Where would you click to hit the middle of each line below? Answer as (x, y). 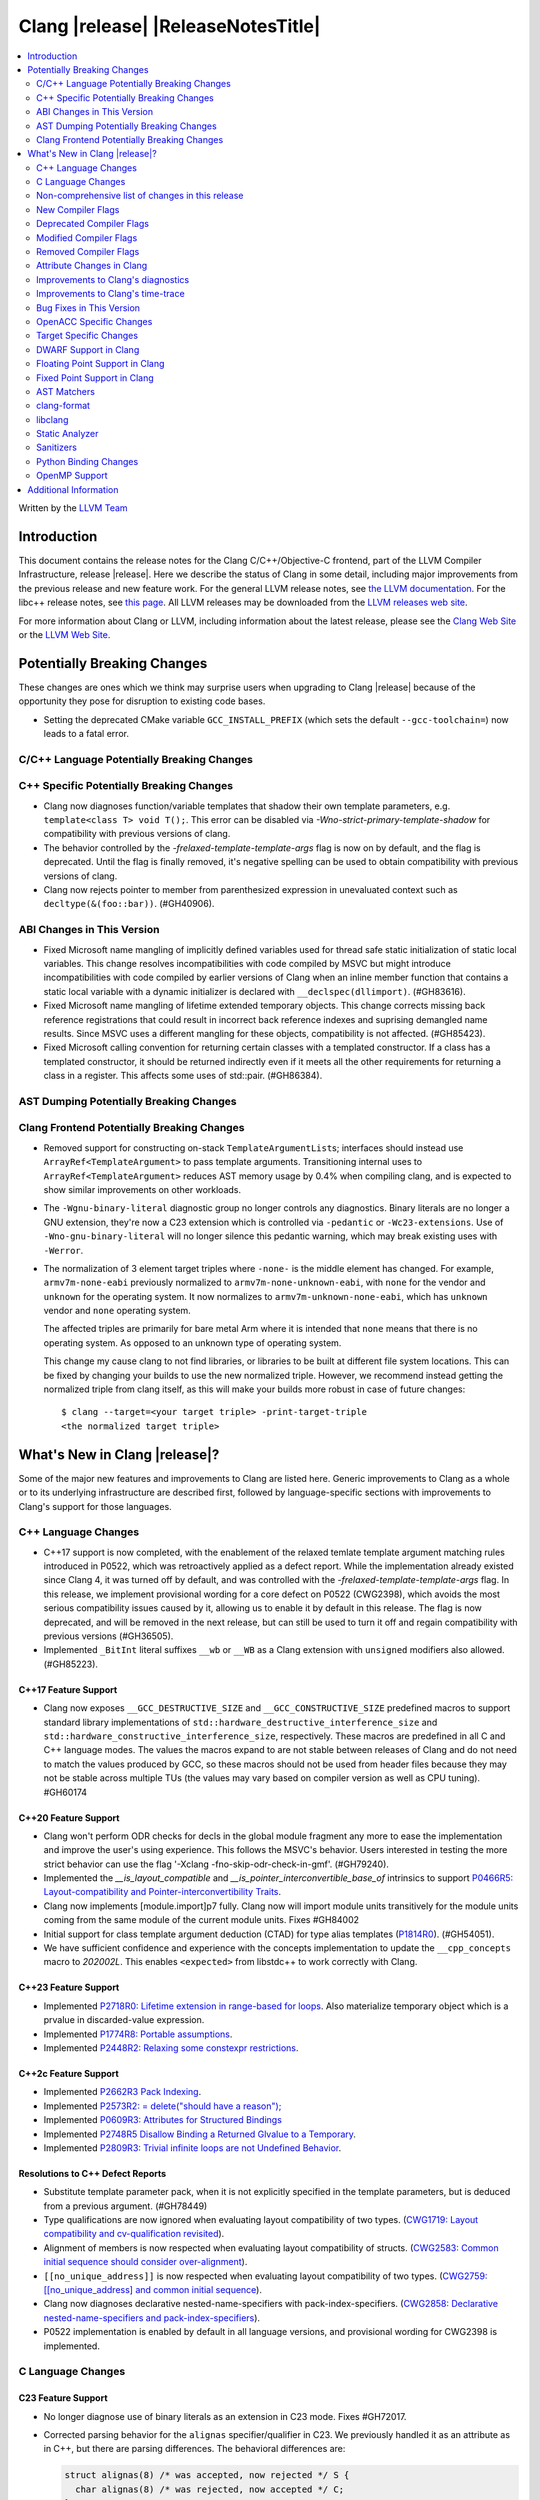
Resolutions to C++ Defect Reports (92, 2173)
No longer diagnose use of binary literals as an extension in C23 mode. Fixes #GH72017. (225, 2416)
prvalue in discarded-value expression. (124, 2020)
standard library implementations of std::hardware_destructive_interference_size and (240, 1722)
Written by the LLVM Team (73, 508)
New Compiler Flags (78, 209)
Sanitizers (56, 447)
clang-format (63, 406)
